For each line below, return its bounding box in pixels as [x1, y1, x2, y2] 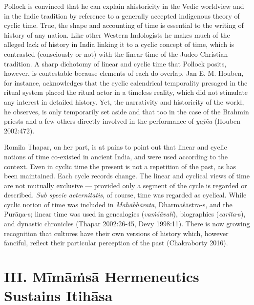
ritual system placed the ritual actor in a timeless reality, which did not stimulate [4, 87, 248, 97]
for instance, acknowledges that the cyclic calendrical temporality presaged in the [4, 77, 248, 87]
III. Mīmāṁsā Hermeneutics [4, 266, 199, 286]
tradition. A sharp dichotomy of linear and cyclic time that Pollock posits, [4, 58, 227, 68]
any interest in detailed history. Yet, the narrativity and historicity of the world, [4, 96, 244, 107]
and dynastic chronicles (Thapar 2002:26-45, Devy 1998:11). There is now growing [4, 218, 250, 229]
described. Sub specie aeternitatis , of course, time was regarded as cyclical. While [4, 190, 247, 200]
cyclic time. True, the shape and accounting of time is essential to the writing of [4, 20, 244, 30]
